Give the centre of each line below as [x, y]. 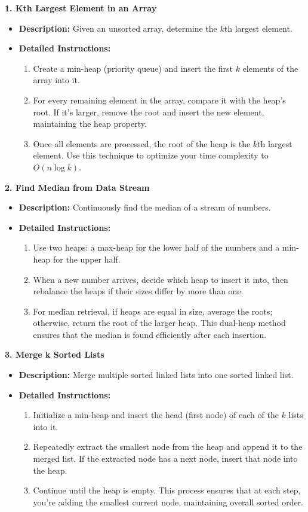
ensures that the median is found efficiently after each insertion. [150, 334]
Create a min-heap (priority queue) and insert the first [133, 68]
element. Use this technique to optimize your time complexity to [151, 155]
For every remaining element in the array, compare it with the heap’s [159, 100]
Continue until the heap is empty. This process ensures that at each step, [167, 490]
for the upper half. [87, 259]
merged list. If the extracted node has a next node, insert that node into [165, 458]
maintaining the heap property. [90, 124]
